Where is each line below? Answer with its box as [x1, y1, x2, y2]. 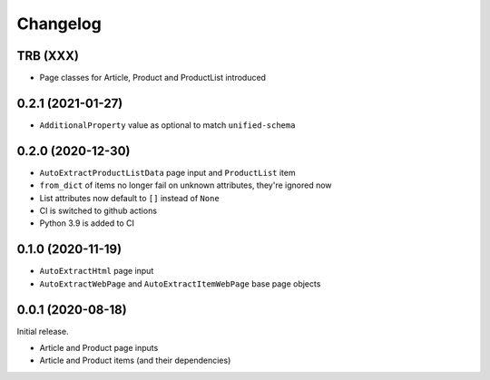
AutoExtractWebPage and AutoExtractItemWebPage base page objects [39, 278, 321, 289]
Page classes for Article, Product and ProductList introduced [39, 73, 267, 83]
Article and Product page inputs [39, 343, 159, 354]
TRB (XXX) [16, 48, 80, 63]
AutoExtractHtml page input [39, 266, 154, 277]
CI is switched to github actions [39, 205, 158, 217]
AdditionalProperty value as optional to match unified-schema [39, 119, 296, 131]
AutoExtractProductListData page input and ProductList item [39, 167, 296, 178]
